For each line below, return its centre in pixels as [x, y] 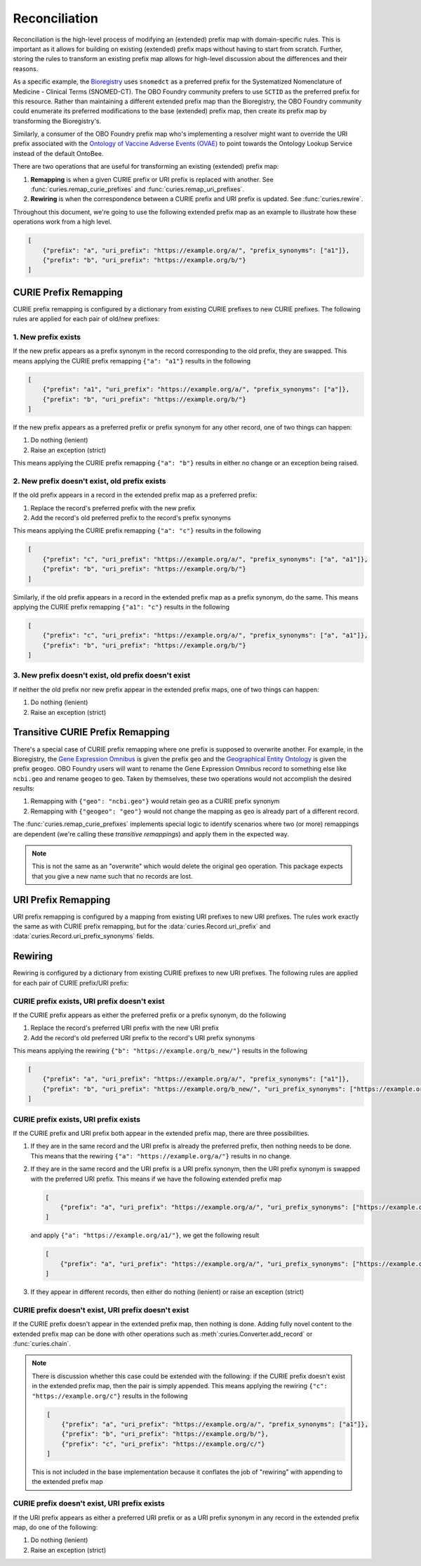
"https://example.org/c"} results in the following [110, 1396]
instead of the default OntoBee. [58, 153]
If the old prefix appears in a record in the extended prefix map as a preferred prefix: [135, 495]
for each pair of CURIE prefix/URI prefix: [71, 983]
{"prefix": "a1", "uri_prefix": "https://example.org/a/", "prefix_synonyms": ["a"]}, [196, 389]
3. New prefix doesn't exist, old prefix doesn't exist [102, 675]
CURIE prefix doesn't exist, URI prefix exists [89, 1503]
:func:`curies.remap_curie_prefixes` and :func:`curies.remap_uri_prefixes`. [138, 189]
